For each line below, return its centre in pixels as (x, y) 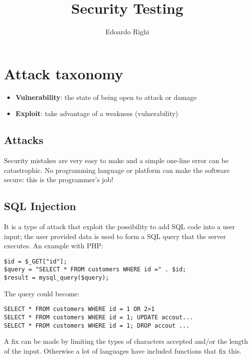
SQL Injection (40, 206)
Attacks (24, 140)
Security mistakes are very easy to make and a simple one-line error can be (116, 160)
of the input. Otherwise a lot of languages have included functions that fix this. (123, 350)
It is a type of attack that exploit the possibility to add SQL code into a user (120, 227)
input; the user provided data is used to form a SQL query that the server (115, 236)
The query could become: (42, 293)
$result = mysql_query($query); (57, 278)
